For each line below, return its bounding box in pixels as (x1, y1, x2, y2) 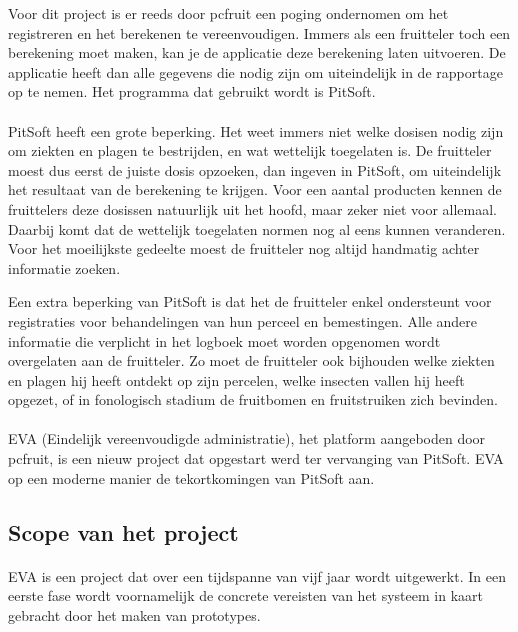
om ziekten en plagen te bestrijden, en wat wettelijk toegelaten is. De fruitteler (8, 140, 492, 161)
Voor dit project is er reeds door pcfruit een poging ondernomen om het (8, 3, 449, 23)
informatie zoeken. (8, 257, 121, 278)
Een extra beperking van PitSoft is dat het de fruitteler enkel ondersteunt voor (8, 291, 492, 312)
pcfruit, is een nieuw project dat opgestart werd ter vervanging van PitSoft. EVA (8, 448, 504, 469)
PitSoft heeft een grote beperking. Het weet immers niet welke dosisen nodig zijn (8, 120, 504, 141)
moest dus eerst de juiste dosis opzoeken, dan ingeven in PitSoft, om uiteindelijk (8, 159, 502, 180)
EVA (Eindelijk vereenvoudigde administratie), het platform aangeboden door (8, 428, 486, 449)
